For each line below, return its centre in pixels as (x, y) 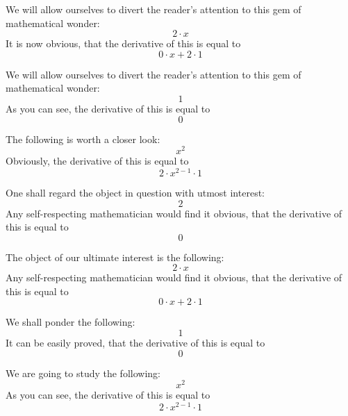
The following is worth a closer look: (83, 139)
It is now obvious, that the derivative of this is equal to (123, 43)
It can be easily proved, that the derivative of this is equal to (135, 343)
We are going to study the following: (83, 373)
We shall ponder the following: (71, 322)
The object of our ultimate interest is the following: (115, 257)
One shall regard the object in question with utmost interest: (135, 192)
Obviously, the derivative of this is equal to (97, 161)
